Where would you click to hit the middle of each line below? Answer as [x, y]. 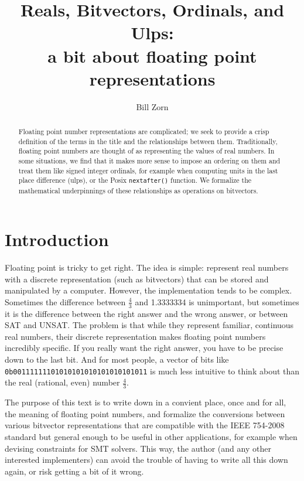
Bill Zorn [152, 106]
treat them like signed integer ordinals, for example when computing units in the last [148, 170]
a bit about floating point [152, 55]
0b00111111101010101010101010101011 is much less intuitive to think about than [152, 371]
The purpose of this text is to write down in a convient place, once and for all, [146, 402]
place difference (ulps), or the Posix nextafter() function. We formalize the [135, 180]
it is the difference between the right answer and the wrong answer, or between [146, 313]
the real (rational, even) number [62, 382]
